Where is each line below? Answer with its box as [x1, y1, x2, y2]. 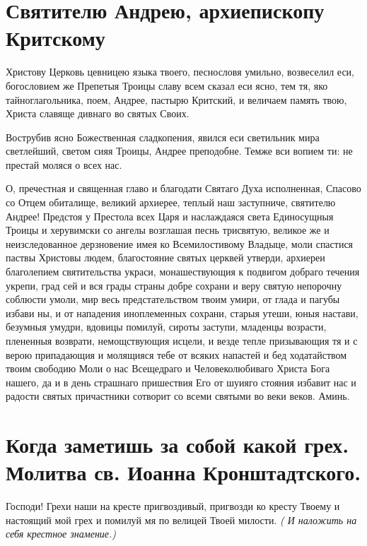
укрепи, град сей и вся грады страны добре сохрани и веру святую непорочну [6, 278, 342, 292]
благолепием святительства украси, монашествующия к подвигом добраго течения [6, 264, 360, 279]
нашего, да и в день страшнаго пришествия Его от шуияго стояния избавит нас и [6, 374, 356, 389]
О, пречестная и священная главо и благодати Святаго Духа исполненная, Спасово [6, 181, 361, 196]
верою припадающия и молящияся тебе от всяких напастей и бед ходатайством [6, 347, 347, 362]
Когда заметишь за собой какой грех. [6, 430, 349, 459]
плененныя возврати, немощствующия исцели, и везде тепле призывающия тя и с [6, 333, 358, 348]
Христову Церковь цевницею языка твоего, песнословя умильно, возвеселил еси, [6, 64, 354, 79]
